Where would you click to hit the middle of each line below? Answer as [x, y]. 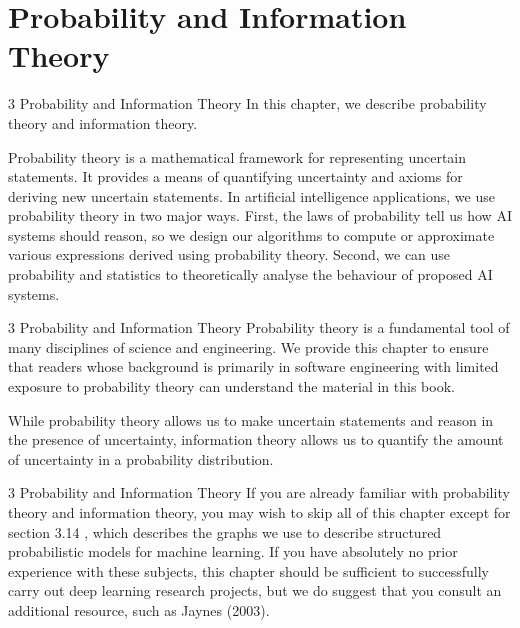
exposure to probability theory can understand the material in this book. [231, 386]
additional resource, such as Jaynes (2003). [139, 609]
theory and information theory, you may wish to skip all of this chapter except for [259, 512]
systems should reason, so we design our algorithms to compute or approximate [251, 234]
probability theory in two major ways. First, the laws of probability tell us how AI [260, 215]
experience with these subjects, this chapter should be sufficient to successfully [249, 570]
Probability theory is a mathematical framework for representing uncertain [237, 156]
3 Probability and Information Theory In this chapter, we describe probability [247, 103]
